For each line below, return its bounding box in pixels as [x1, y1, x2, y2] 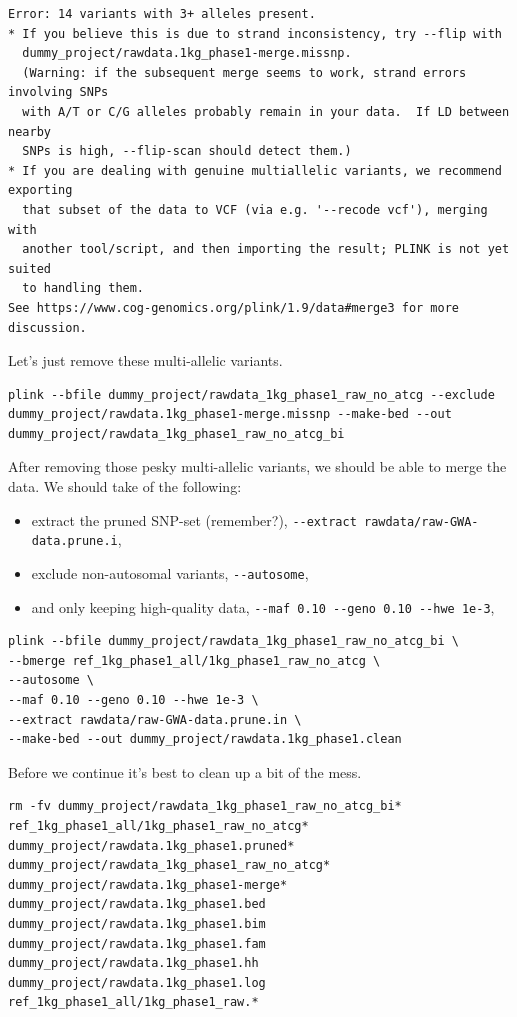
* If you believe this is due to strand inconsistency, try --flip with [8, 26, 502, 41]
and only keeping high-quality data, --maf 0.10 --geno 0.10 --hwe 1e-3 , [31, 596, 495, 617]
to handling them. [22, 281, 145, 296]
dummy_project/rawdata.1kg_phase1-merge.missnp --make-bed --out [8, 407, 452, 422]
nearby [8, 124, 51, 139]
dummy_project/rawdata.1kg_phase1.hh [8, 956, 259, 971]
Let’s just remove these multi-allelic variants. [8, 350, 283, 371]
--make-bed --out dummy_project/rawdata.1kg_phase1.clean [8, 732, 402, 747]
